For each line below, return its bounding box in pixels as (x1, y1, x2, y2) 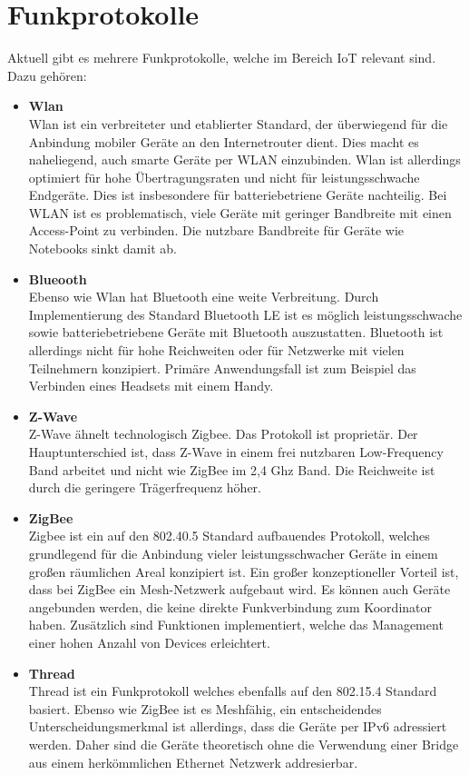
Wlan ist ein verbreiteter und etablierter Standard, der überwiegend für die (28, 114, 448, 133)
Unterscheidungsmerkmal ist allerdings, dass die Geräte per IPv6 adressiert (28, 717, 447, 736)
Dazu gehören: (7, 65, 87, 84)
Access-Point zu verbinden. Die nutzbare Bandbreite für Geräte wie (28, 221, 405, 240)
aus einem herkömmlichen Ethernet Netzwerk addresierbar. (28, 752, 358, 771)
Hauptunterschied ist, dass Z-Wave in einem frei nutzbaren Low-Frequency (28, 442, 444, 461)
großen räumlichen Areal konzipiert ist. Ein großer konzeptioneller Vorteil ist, (28, 561, 459, 581)
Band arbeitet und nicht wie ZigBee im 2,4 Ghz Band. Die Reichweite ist (28, 460, 435, 479)
